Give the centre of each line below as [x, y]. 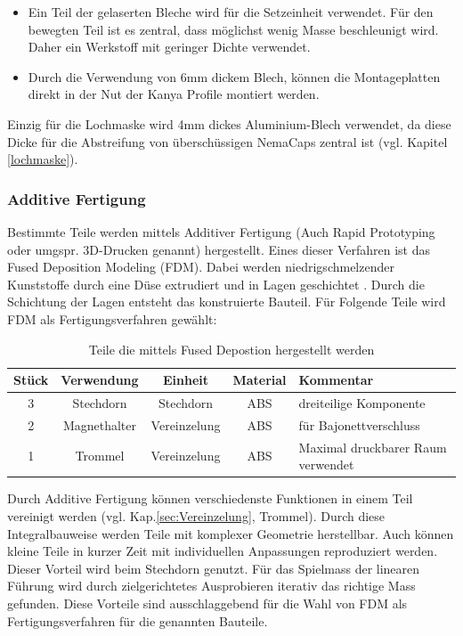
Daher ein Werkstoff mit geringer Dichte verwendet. [169, 47]
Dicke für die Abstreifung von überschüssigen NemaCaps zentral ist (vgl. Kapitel [227, 141]
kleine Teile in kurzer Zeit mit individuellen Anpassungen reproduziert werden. [223, 551]
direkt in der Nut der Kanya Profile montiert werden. [174, 94]
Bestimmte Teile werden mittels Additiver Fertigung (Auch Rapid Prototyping [221, 231]
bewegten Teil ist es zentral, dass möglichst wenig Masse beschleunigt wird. [233, 29]
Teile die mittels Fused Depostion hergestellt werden [231, 349]
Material [260, 380]
